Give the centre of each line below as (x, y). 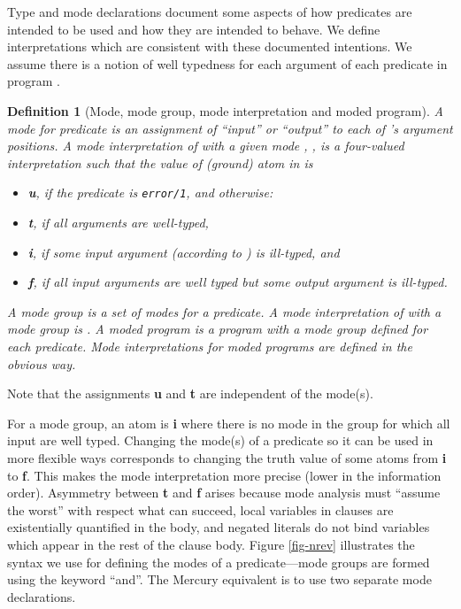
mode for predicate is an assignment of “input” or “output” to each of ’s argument (230, 128)
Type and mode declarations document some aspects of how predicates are (210, 12)
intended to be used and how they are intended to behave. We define (194, 29)
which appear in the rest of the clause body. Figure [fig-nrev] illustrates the (211, 544)
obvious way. (42, 363)
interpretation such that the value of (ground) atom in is (160, 162)
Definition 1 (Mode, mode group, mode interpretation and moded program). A (225, 110)
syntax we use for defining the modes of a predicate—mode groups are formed (219, 562)
